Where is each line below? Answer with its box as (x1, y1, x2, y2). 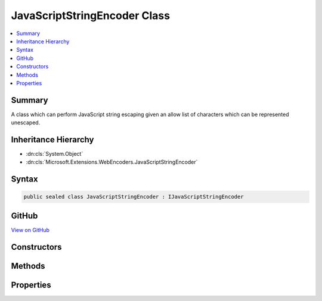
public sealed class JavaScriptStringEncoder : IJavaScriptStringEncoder (23, 193, 244, 200)
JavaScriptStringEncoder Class (11, 9, 170, 22)
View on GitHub (11, 226, 50, 233)
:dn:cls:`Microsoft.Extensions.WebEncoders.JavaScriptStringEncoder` (26, 158, 198, 166)
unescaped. (11, 119, 41, 126)
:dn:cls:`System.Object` (26, 150, 83, 158)
